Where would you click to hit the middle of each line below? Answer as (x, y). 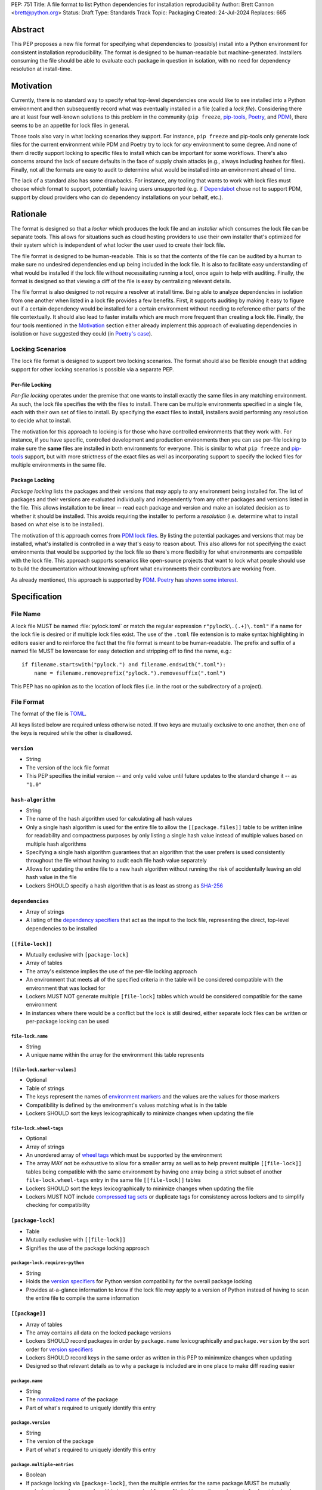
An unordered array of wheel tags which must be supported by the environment (124, 1155)
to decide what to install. (41, 421)
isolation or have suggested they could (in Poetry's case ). (82, 334)
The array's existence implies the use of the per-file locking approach (112, 971)
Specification (36, 597)
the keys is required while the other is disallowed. (72, 733)
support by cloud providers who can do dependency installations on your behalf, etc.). (117, 197)
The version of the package (60, 1441)
